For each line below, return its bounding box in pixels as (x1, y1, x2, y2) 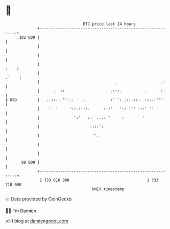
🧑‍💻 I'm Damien (5, 208, 37, 214)
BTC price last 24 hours (83, 21, 136, 27)
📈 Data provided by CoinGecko (5, 196, 72, 202)
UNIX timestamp (92, 186, 125, 192)
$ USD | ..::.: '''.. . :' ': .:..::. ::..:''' (5, 97, 163, 103)
